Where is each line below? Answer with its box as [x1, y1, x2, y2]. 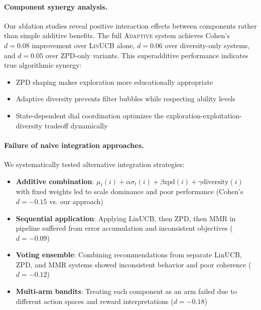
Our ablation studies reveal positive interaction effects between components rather [4, 20, 257, 31]
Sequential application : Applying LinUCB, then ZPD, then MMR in [16, 213, 236, 223]
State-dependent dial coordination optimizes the [16, 110, 164, 120]
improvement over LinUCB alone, [32, 40, 135, 50]
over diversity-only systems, [165, 40, 250, 50]
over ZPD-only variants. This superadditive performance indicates [45, 50, 248, 60]
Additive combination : [16, 176, 94, 186]
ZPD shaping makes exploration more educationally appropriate [16, 76, 213, 87]
